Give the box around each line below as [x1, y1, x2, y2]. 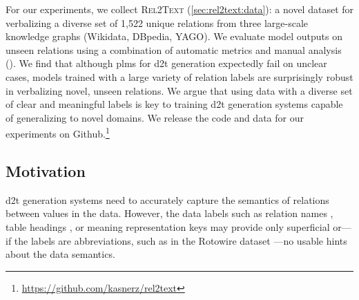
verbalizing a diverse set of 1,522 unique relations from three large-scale [6, 15, 309, 30]
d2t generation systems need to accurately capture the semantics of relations [6, 192, 329, 207]
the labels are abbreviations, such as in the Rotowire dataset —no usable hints [14, 233, 347, 247]
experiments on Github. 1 [6, 124, 110, 140]
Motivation [6, 160, 86, 181]
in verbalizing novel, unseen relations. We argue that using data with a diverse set [6, 83, 353, 97]
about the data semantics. [6, 247, 115, 261]
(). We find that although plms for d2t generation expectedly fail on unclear [6, 56, 327, 71]
